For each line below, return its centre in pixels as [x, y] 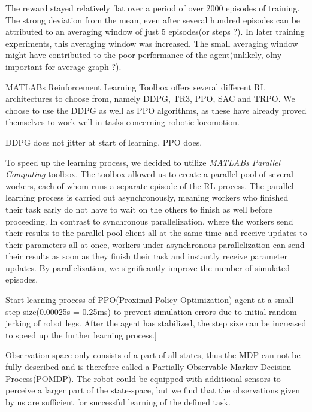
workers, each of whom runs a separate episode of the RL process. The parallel [150, 185]
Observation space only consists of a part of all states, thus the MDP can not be [153, 355]
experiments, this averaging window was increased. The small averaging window [152, 43]
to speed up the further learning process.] [81, 334]
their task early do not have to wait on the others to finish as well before [139, 209]
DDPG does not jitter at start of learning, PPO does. [104, 142]
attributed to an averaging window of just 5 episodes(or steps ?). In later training [155, 31]
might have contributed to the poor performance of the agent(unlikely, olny [144, 55]
